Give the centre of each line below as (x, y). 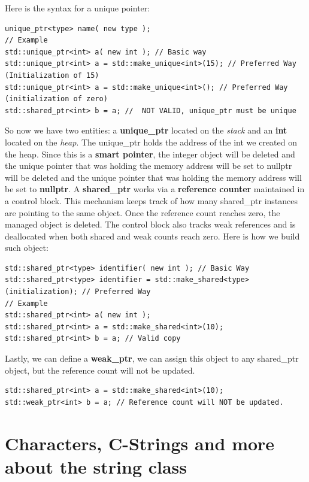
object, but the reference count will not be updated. (100, 370)
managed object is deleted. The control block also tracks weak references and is (150, 224)
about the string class (96, 466)
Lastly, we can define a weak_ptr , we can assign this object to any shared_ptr (152, 358)
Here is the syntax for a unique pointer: (78, 8)
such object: (27, 248)
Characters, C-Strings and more (140, 443)
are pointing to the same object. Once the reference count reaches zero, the (143, 212)
